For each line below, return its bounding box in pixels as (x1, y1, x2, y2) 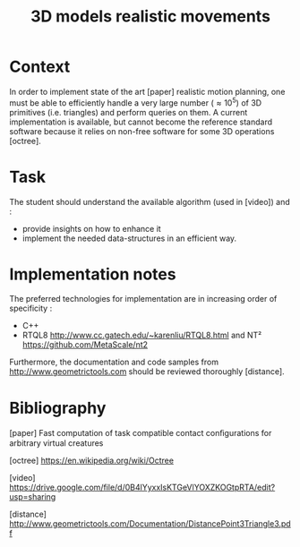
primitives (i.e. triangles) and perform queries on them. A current (9, 107, 248, 117)
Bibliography (9, 397, 107, 418)
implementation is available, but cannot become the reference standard (9, 116, 273, 127)
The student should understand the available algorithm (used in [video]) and (9, 196, 290, 207)
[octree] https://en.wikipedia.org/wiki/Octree (9, 455, 175, 466)
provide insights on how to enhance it (21, 223, 161, 234)
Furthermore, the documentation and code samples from (9, 356, 219, 368)
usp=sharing (9, 491, 56, 502)
